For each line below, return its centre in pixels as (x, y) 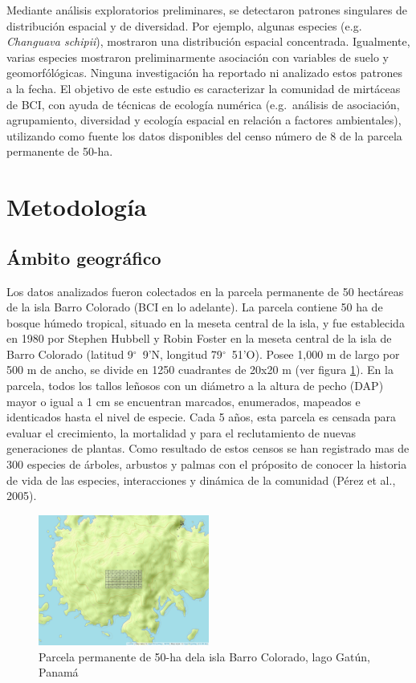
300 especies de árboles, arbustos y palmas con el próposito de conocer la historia (207, 464)
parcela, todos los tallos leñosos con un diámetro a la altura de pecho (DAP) (195, 386)
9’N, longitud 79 (182, 354)
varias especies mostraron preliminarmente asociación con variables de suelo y (198, 57)
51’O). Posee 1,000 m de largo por (316, 354)
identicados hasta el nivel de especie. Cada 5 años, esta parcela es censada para (202, 417)
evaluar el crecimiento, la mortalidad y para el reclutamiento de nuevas (181, 432)
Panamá (59, 672)
